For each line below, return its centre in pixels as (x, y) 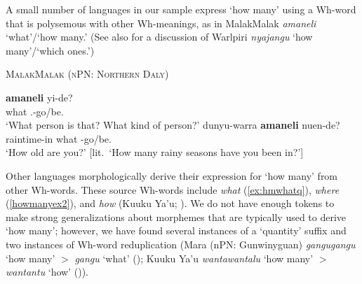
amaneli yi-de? (39, 97)
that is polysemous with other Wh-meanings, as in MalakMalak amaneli (161, 23)
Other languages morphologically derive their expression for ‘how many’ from (172, 175)
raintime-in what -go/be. (59, 138)
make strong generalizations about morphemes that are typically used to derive (176, 216)
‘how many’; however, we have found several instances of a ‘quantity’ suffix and (176, 230)
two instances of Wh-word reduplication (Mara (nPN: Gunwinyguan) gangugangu (181, 244)
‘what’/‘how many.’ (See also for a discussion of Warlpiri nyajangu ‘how (159, 37)
